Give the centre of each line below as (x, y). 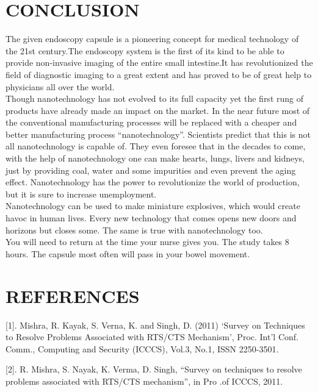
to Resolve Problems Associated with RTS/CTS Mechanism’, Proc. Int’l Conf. (152, 337)
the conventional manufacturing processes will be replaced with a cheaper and (151, 122)
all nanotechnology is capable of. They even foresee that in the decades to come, (156, 146)
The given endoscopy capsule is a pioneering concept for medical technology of (152, 39)
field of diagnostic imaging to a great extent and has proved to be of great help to (159, 74)
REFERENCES (73, 295)
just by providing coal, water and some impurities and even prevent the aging (151, 170)
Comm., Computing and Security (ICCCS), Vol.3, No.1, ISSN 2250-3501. (142, 348)
